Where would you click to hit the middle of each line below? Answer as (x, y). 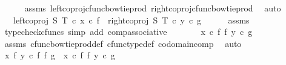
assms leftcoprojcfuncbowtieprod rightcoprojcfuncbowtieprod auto (153, 8)
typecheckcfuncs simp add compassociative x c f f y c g (128, 32)
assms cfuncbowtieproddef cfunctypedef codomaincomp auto (123, 43)
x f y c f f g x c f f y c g (60, 55)
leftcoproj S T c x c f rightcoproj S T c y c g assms (131, 20)
